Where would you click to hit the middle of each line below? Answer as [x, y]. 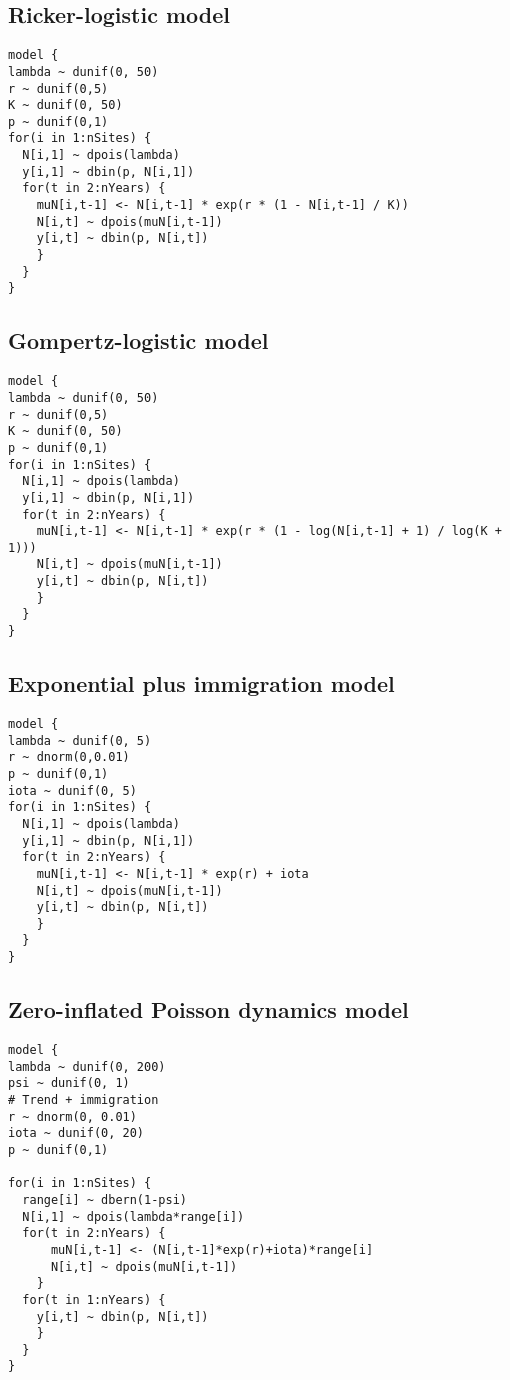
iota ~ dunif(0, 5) [72, 790]
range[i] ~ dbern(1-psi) [104, 1199]
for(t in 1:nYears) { [94, 1299]
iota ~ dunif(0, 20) [76, 1133]
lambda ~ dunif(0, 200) [87, 1066]
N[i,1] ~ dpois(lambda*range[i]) [133, 1216]
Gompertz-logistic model [138, 340]
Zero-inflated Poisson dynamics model [208, 1009]
